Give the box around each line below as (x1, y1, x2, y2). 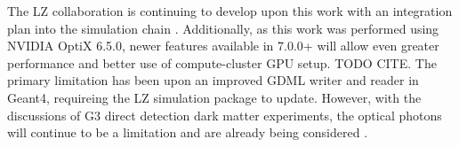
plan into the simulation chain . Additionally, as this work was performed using (7, 19, 439, 37)
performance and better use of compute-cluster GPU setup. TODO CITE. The (7, 53, 437, 72)
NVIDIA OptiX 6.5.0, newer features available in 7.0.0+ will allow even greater (7, 36, 439, 55)
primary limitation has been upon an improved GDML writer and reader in (7, 71, 419, 89)
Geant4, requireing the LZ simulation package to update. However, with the (7, 88, 422, 106)
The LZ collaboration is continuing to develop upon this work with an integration (7, 2, 453, 19)
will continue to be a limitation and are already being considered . (7, 123, 368, 142)
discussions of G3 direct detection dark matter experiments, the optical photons (7, 105, 442, 124)
